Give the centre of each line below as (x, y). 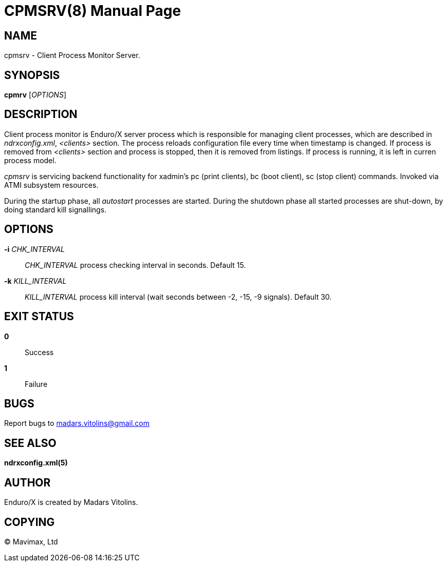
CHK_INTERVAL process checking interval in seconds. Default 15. (135, 265)
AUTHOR (27, 482)
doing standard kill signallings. (55, 209)
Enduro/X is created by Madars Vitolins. (71, 502)
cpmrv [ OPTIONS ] (35, 95)
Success (39, 352)
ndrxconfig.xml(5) (36, 463)
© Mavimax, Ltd (31, 541)
